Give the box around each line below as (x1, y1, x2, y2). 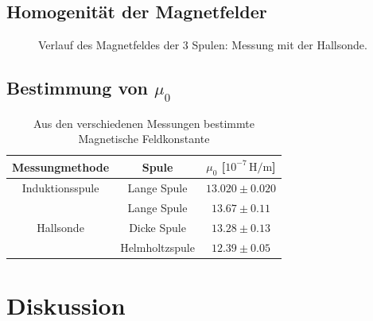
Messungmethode (12, 158, 110, 175)
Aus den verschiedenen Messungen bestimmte (33, 114, 254, 131)
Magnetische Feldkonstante (78, 130, 210, 147)
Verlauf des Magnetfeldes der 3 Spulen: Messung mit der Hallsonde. (38, 37, 367, 53)
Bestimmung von (6, 75, 148, 100)
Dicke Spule (129, 219, 186, 235)
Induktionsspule (21, 180, 99, 196)
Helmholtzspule (120, 238, 195, 255)
